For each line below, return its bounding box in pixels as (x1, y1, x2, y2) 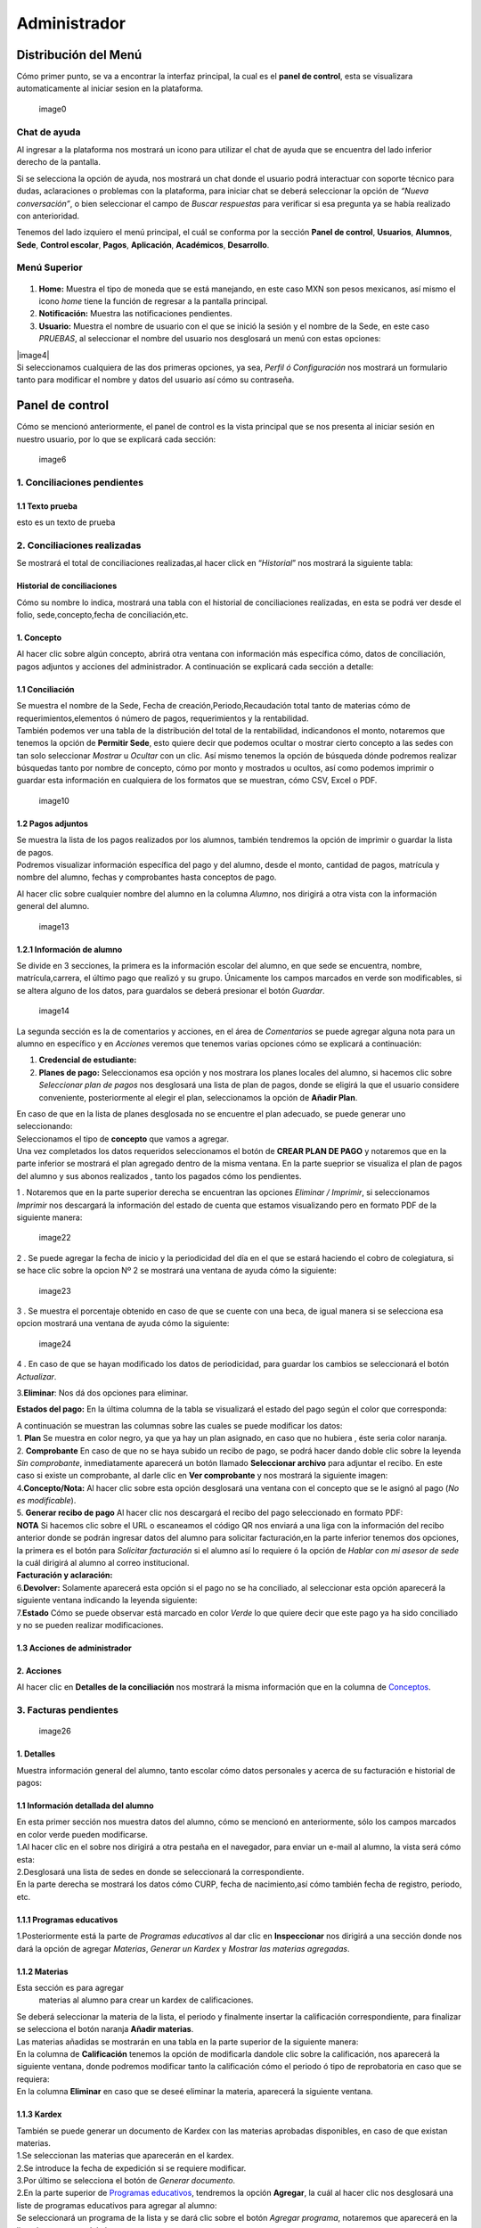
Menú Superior (16, 261, 84, 274)
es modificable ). (16, 1495, 77, 1506)
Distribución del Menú (16, 47, 143, 62)
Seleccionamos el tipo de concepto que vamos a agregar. (16, 1133, 230, 1144)
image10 (38, 795, 70, 806)
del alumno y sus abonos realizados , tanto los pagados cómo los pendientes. (16, 1170, 302, 1181)
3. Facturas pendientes (16, 1704, 119, 1716)
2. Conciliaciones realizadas (16, 539, 142, 552)
